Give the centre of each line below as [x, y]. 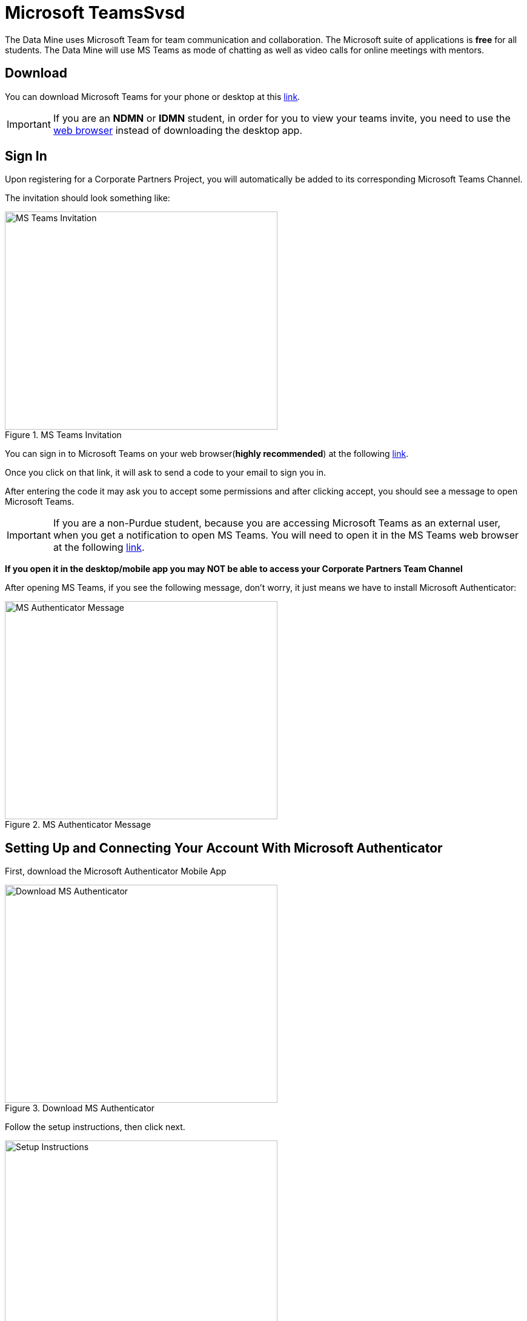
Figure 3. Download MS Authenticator [80, 1108]
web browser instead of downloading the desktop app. [178, 130]
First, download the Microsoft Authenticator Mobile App [116, 871]
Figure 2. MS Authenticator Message [78, 825]
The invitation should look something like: [88, 198]
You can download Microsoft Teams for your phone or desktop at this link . [153, 96]
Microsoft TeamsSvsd [95, 13]
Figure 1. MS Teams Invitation [63, 435]
